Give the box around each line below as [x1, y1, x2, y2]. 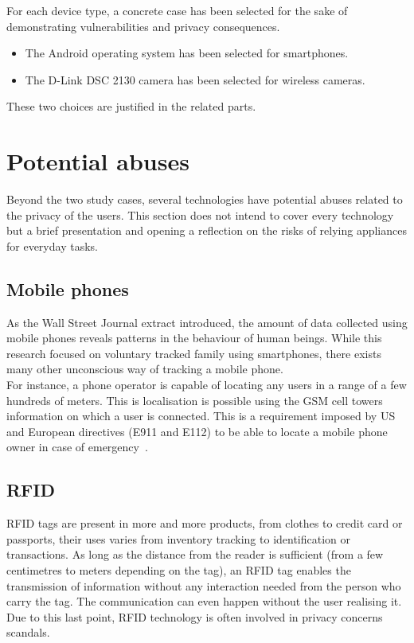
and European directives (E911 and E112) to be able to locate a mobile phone [6, 423, 388, 439]
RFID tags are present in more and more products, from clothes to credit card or [6, 515, 403, 532]
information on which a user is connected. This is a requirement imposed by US [6, 407, 396, 424]
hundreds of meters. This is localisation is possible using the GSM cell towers [6, 392, 383, 408]
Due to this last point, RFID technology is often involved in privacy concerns [6, 608, 383, 625]
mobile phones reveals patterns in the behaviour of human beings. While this [6, 329, 382, 346]
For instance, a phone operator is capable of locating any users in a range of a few [6, 376, 407, 393]
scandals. [6, 624, 50, 641]
